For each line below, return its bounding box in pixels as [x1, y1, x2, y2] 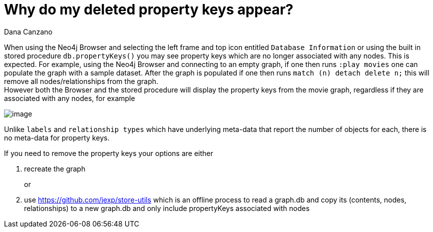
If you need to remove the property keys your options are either [4, 148, 213, 157]
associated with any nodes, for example [4, 93, 135, 102]
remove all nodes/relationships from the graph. [4, 76, 159, 85]
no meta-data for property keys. [4, 133, 110, 142]
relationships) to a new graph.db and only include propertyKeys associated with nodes [24, 203, 310, 212]
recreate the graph [24, 164, 86, 173]
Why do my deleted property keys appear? [4, 1, 294, 18]
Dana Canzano [4, 27, 53, 36]
